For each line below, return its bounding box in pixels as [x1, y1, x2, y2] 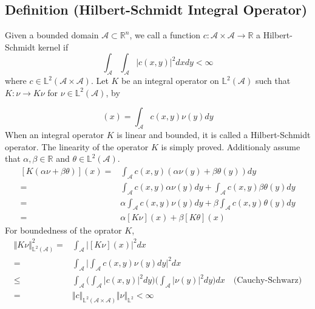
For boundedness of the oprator [5, 224, 122, 237]
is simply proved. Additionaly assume [161, 140, 300, 153]
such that [255, 74, 291, 87]
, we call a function [129, 29, 201, 41]
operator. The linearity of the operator [5, 140, 149, 153]
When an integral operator [5, 128, 104, 141]
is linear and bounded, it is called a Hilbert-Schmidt [117, 128, 311, 141]
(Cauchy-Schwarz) [233, 276, 302, 285]
